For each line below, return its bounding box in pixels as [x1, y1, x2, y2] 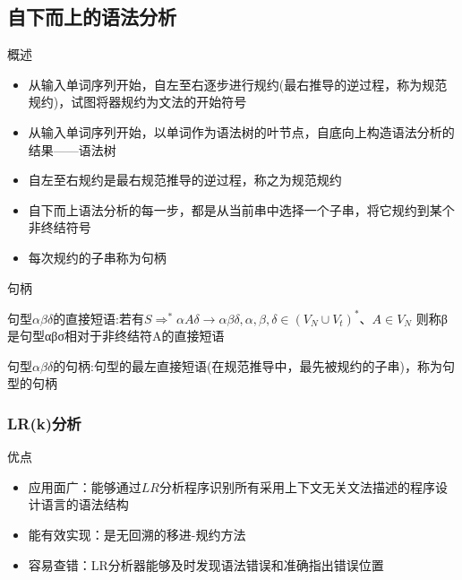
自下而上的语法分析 [7, 3, 176, 30]
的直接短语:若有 [53, 308, 145, 327]
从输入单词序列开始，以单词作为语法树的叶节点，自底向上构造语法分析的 [28, 122, 455, 141]
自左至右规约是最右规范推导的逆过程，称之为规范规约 [28, 170, 342, 189]
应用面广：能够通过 [28, 477, 141, 496]
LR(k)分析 [7, 411, 81, 434]
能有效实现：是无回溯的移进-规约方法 [28, 525, 246, 544]
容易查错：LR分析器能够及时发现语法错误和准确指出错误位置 [28, 555, 384, 574]
